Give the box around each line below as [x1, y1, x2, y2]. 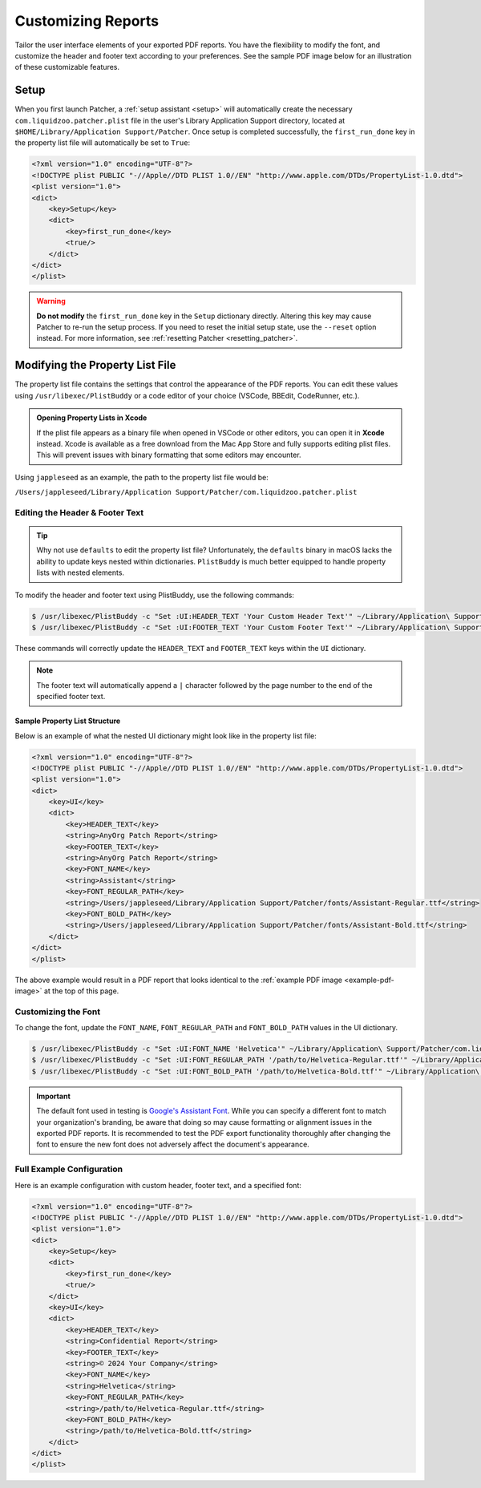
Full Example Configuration [14, 1163, 123, 1175]
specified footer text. [36, 692, 106, 702]
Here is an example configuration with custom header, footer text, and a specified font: [14, 1180, 302, 1190]
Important [36, 1091, 71, 1101]
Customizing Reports [14, 12, 160, 30]
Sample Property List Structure [14, 716, 121, 726]
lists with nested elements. [36, 568, 124, 577]
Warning [36, 297, 66, 306]
